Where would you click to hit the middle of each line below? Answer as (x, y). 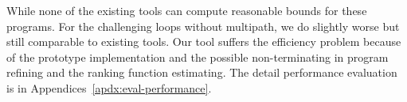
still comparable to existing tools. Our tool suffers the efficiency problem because (204, 42)
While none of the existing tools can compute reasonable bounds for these (187, 10)
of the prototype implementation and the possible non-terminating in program (198, 57)
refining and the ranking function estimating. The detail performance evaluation (202, 72)
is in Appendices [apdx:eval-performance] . (109, 87)
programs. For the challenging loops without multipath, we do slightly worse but (203, 26)
